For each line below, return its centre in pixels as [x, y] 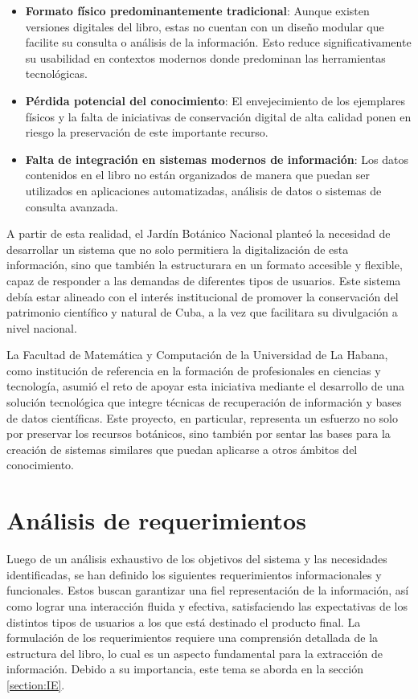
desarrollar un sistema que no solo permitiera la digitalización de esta [178, 249]
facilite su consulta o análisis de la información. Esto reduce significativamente [218, 42]
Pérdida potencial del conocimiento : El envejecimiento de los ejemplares [215, 100]
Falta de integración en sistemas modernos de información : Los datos [217, 159]
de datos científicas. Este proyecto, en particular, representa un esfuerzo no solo [202, 417]
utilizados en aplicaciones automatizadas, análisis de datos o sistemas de [203, 190]
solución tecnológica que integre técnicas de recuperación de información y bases [204, 402]
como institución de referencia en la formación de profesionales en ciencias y [194, 370]
